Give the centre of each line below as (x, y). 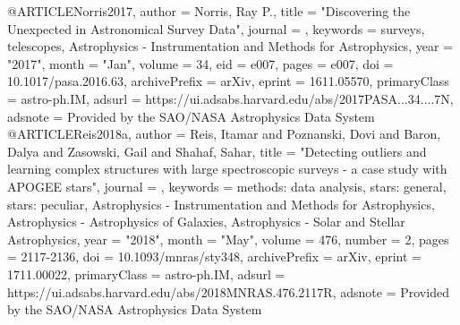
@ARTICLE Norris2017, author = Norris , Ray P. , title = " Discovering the (209, 11)
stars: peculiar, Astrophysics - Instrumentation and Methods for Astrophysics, (221, 204)
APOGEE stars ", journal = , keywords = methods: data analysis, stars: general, (227, 186)
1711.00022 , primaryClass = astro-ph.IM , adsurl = (146, 274)
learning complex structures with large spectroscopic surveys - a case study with (227, 169)
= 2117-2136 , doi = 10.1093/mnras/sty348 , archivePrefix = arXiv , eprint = (214, 257)
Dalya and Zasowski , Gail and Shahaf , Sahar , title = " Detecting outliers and (217, 151)
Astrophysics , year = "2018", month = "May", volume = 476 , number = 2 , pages (228, 239)
